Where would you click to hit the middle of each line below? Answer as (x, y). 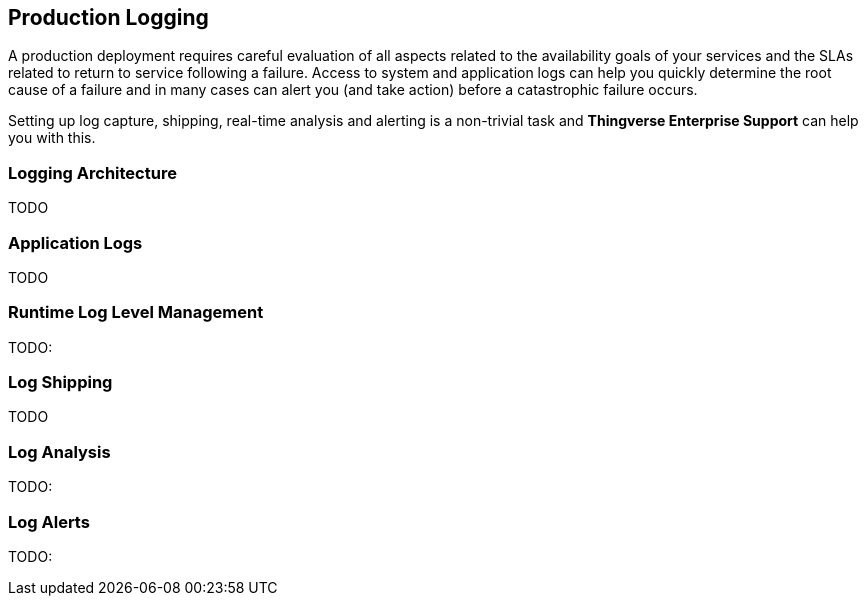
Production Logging (108, 17)
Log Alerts (49, 521)
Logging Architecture (92, 172)
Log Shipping (60, 382)
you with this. (52, 138)
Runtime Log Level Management (136, 312)
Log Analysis (59, 451)
